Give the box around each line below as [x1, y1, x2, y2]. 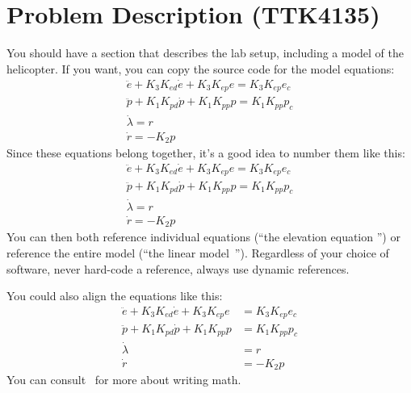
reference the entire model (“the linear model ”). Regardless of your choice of [6, 244, 389, 261]
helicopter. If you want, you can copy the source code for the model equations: [6, 60, 395, 77]
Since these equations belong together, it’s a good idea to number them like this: [6, 144, 405, 161]
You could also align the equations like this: [6, 287, 223, 304]
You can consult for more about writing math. [6, 371, 241, 388]
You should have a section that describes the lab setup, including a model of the [6, 44, 404, 61]
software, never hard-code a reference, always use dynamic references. [6, 260, 350, 277]
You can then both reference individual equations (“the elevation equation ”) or [6, 228, 401, 245]
